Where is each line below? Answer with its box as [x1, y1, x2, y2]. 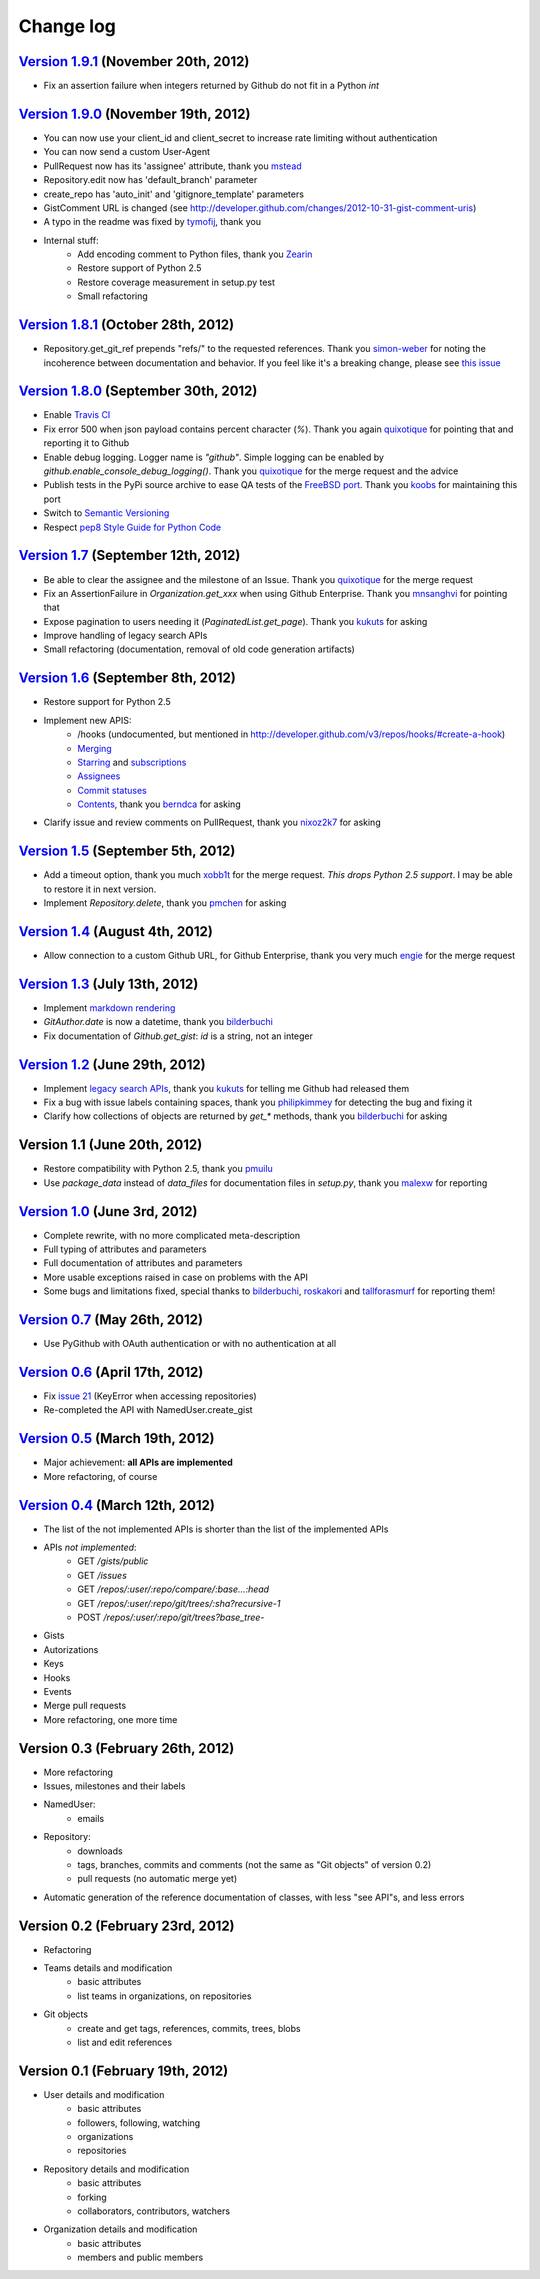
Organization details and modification [43, 2223, 198, 2235]
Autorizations [43, 1643, 99, 1655]
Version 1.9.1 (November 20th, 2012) [18, 53, 250, 70]
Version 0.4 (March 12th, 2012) [18, 1496, 215, 1514]
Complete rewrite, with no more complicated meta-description [43, 1229, 300, 1241]
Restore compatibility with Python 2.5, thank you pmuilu [43, 1163, 274, 1175]
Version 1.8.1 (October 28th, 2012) [18, 316, 235, 334]
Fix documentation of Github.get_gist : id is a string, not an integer [43, 1030, 314, 1042]
